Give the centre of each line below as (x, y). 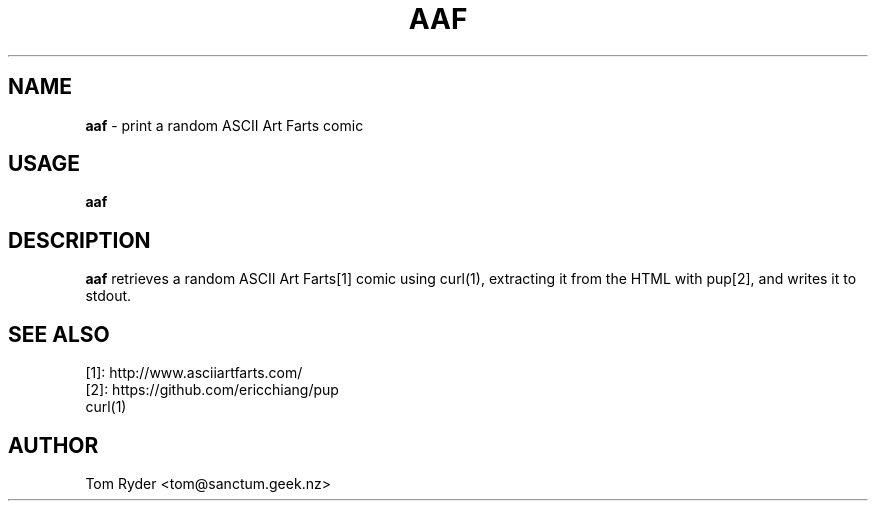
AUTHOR (53, 445)
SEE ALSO (59, 334)
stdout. (108, 296)
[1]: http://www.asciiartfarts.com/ (194, 373)
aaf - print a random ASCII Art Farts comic (224, 125)
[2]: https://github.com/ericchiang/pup (212, 390)
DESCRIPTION (79, 240)
